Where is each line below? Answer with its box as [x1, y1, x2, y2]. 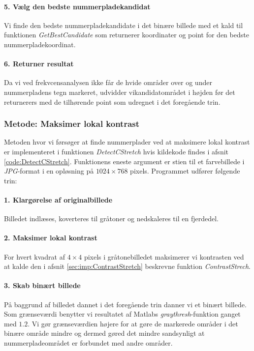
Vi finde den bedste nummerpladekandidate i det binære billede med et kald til [4, 20, 243, 30]
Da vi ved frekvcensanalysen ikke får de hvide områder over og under [4, 77, 212, 88]
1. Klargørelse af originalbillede [4, 194, 113, 205]
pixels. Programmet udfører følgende [130, 166, 240, 176]
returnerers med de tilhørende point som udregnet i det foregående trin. [4, 96, 221, 107]
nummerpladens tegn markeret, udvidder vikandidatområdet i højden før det [4, 87, 235, 97]
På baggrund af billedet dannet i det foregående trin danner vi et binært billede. [4, 299, 247, 309]
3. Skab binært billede [4, 280, 81, 291]
